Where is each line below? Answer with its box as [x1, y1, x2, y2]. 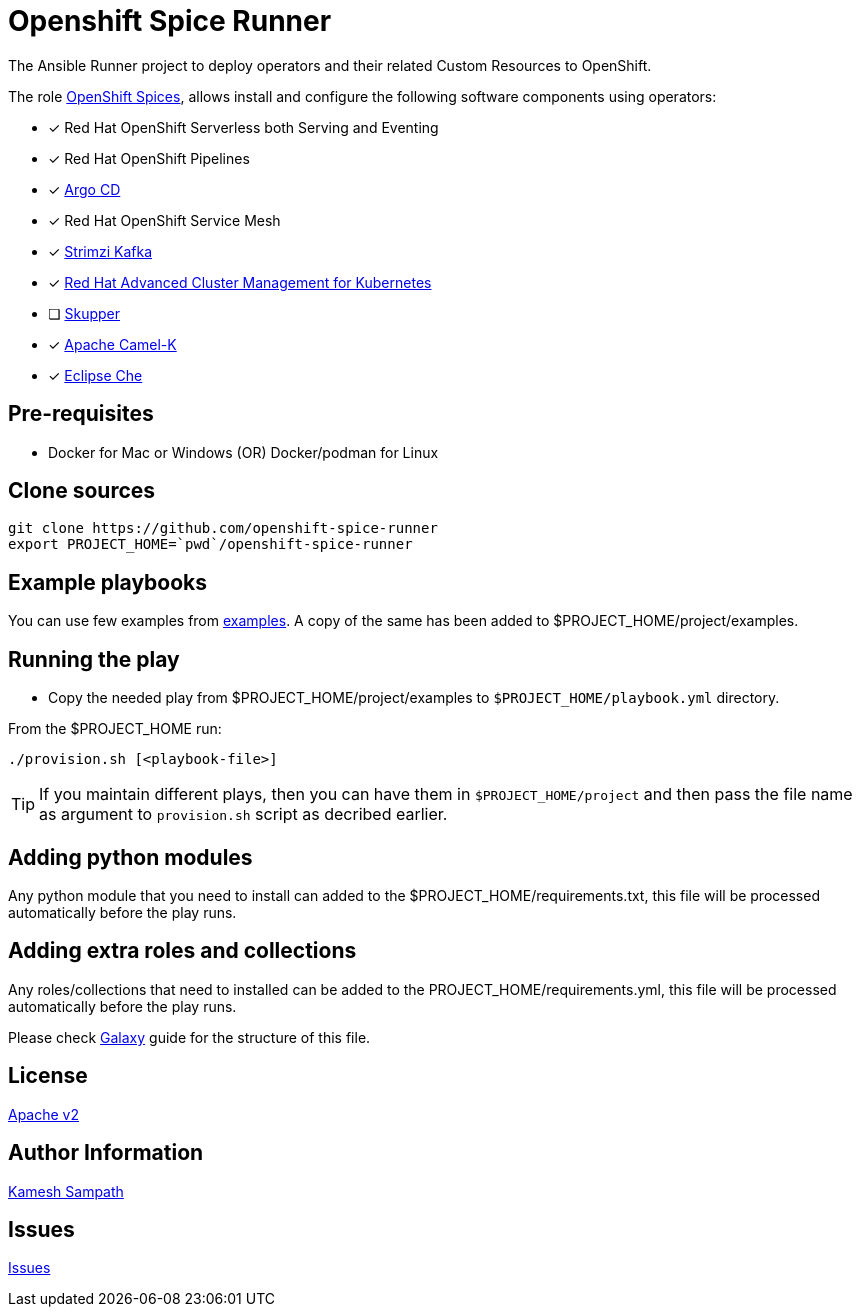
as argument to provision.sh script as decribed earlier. [39, 804, 448, 825]
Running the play [8, 646, 180, 672]
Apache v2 [8, 1105, 80, 1123]
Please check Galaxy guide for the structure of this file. [8, 1028, 371, 1046]
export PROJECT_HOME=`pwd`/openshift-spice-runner [8, 536, 413, 553]
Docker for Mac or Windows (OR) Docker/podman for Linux [48, 443, 439, 461]
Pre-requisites [8, 401, 154, 427]
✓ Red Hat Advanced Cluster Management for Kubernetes [48, 273, 432, 291]
